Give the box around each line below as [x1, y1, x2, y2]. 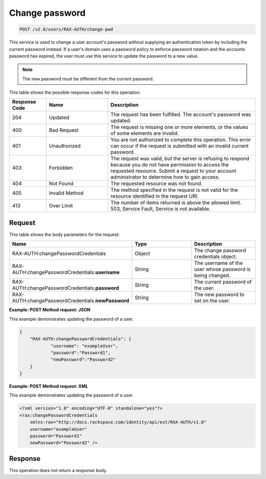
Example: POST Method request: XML [9, 383, 88, 389]
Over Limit [49, 202, 73, 209]
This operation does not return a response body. [9, 467, 108, 473]
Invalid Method [49, 190, 84, 197]
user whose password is [194, 266, 251, 273]
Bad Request [49, 127, 79, 134]
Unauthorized [49, 143, 81, 149]
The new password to [194, 291, 245, 298]
